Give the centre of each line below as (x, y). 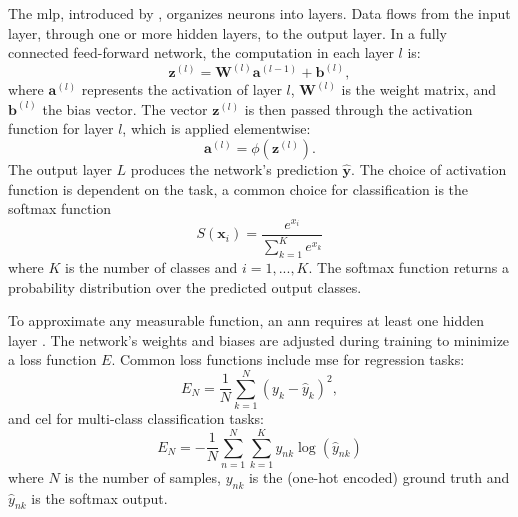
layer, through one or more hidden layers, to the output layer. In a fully (228, 32)
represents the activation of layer (181, 89)
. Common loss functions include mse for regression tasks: (288, 359)
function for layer (61, 128)
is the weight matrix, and (419, 89)
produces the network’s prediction (234, 169)
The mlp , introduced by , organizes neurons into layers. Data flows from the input (259, 13)
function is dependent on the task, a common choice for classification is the (238, 188)
